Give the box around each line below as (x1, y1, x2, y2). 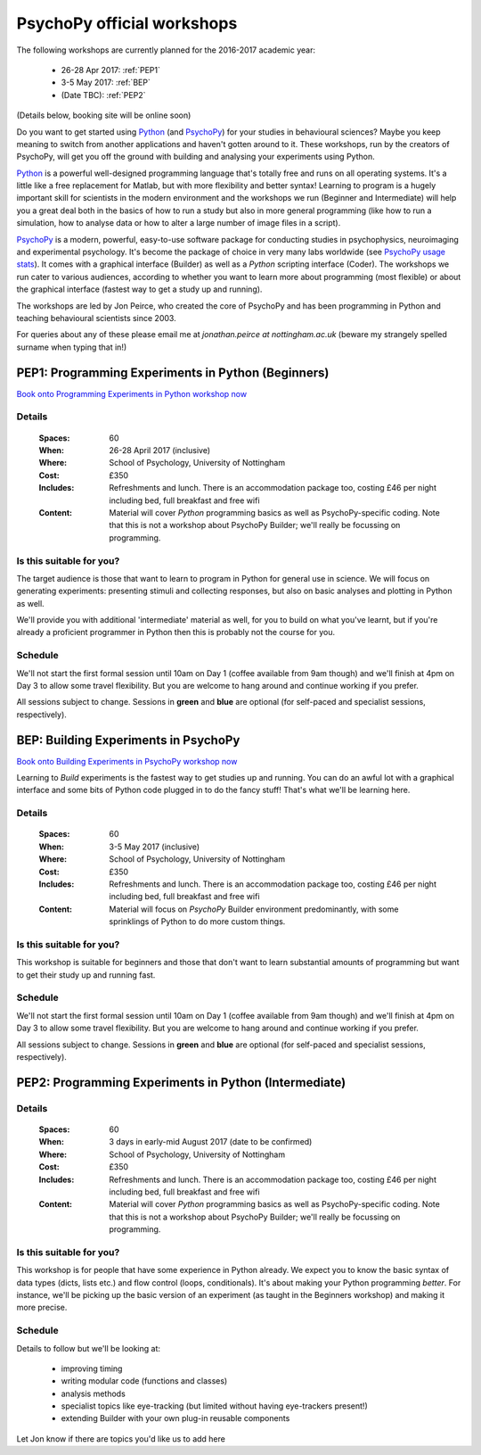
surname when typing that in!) (16, 342, 127, 352)
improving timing (61, 1363, 123, 1374)
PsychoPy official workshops (16, 13, 238, 33)
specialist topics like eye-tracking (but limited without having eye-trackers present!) (61, 1401, 369, 1411)
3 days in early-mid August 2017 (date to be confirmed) (109, 1137, 313, 1147)
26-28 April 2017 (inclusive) (109, 445, 211, 455)
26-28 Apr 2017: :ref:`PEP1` (61, 64, 160, 75)
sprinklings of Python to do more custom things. (109, 916, 286, 927)
